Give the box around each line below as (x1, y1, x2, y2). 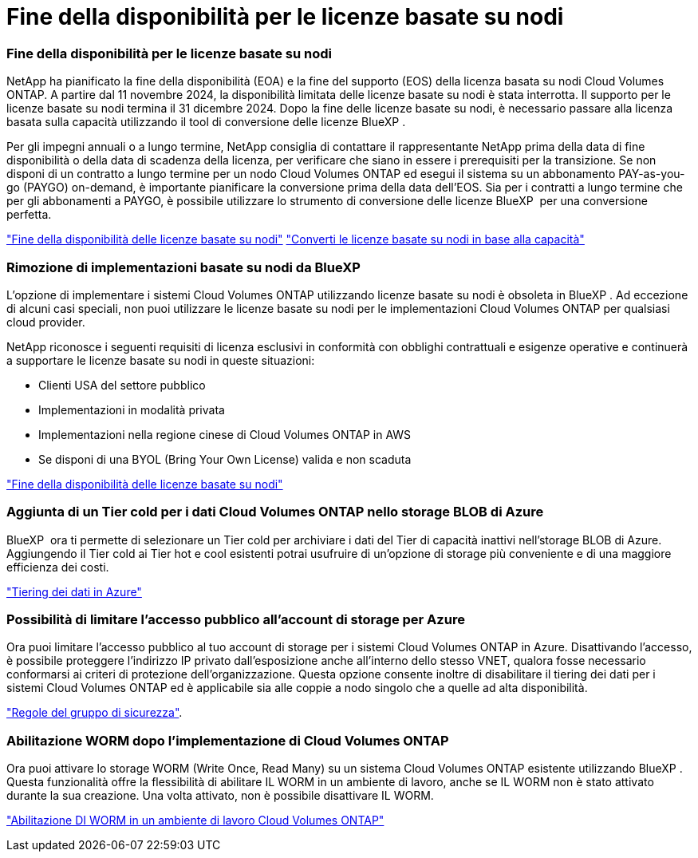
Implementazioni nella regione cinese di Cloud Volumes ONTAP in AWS (38, 427, 412, 441)
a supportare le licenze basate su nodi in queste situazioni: (6, 353, 315, 367)
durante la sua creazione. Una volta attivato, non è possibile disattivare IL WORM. (6, 789, 434, 803)
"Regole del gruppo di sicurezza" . (6, 706, 183, 720)
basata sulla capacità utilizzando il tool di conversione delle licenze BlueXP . (6, 115, 406, 129)
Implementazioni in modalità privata (38, 402, 225, 417)
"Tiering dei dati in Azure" (6, 584, 142, 599)
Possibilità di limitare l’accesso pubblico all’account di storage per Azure (6, 611, 465, 627)
